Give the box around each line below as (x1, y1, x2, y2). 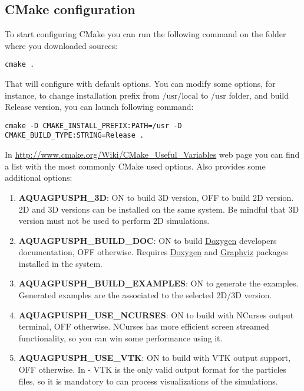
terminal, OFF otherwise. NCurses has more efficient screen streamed (18, 320, 269, 333)
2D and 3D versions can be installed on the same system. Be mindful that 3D (18, 203, 299, 215)
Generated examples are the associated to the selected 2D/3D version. (18, 289, 272, 301)
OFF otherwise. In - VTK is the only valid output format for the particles (18, 363, 287, 376)
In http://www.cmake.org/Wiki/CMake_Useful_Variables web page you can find (5, 148, 300, 161)
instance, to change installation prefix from (5, 89, 160, 101)
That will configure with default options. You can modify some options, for (5, 77, 276, 90)
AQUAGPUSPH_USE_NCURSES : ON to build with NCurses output (18, 308, 294, 321)
